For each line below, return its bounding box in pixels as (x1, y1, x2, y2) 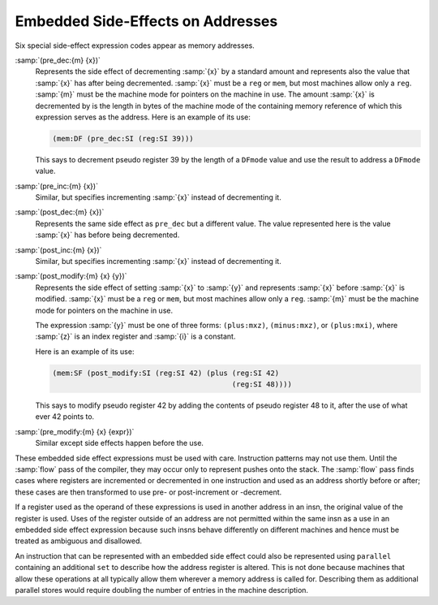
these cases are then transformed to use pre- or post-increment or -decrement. (15, 487, 282, 497)
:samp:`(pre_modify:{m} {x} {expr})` (15, 426, 135, 436)
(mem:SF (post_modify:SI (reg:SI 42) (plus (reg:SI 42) (52, 368, 280, 378)
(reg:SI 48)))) (231, 380, 292, 389)
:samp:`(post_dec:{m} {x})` (15, 207, 105, 217)
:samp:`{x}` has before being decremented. (35, 230, 180, 240)
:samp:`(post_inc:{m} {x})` (15, 244, 102, 255)
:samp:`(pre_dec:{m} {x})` (15, 55, 101, 65)
